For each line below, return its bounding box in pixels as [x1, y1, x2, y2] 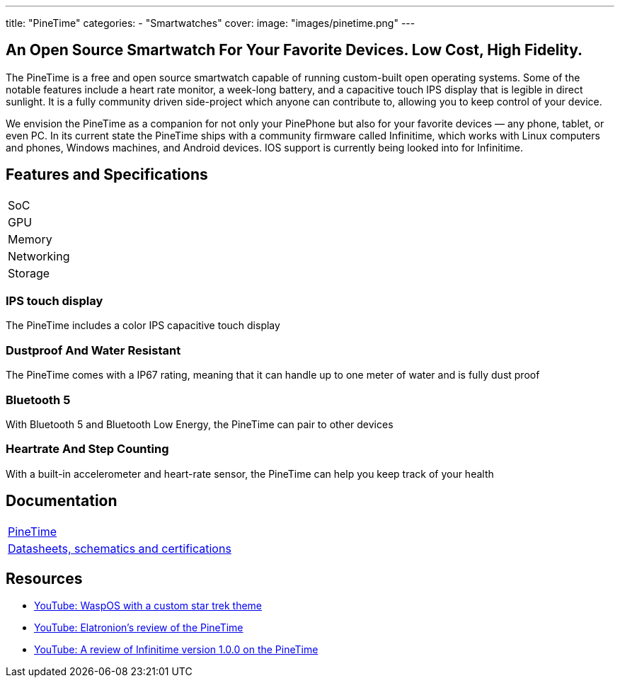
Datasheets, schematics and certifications [8, 541, 231, 556]
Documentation [6, 492, 117, 510]
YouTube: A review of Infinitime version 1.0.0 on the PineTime [34, 643, 318, 656]
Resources [6, 569, 83, 587]
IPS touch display [6, 294, 103, 309]
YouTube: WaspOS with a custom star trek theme [34, 599, 263, 612]
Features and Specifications [6, 166, 208, 184]
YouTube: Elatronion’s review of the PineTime [34, 621, 243, 634]
